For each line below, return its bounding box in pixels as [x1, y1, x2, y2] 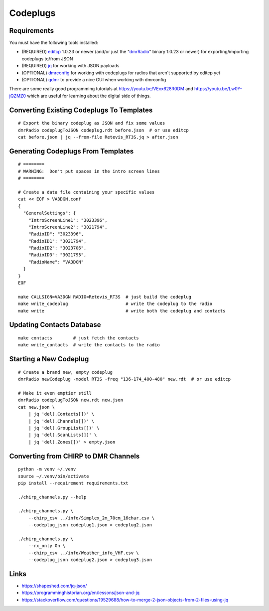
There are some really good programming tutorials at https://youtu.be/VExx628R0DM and [9, 86, 194, 92]
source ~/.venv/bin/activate [18, 473, 89, 479]
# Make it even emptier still [18, 390, 92, 396]
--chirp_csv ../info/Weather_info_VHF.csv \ [28, 550, 139, 556]
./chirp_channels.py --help [18, 494, 87, 500]
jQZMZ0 [9, 93, 26, 99]
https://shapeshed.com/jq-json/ [21, 583, 87, 589]
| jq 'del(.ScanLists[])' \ [28, 432, 97, 438]
